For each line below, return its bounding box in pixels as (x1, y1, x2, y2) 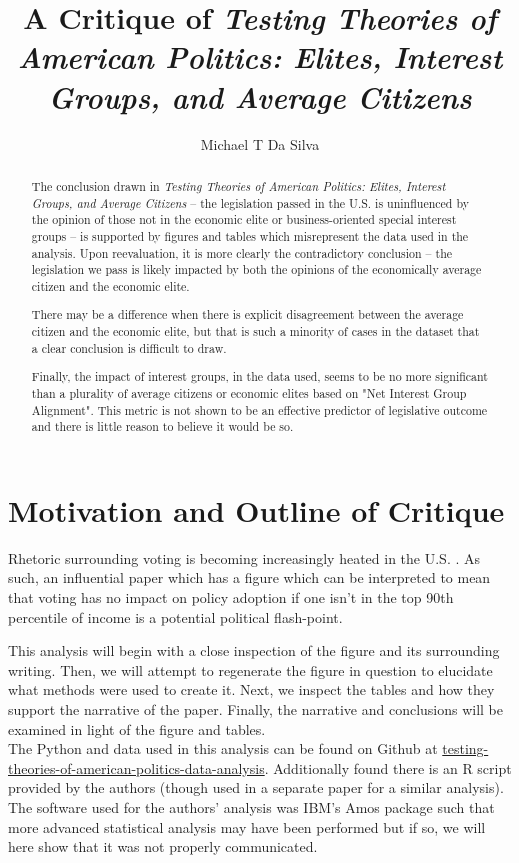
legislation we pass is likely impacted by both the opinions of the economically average (31, 261, 482, 278)
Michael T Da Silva (200, 133, 320, 154)
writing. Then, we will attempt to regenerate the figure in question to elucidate (8, 659, 493, 680)
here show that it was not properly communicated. (8, 836, 318, 857)
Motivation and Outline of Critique (8, 489, 505, 530)
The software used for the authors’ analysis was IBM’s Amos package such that (8, 796, 495, 817)
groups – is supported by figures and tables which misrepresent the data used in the (31, 227, 469, 244)
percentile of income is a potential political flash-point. (8, 606, 343, 627)
